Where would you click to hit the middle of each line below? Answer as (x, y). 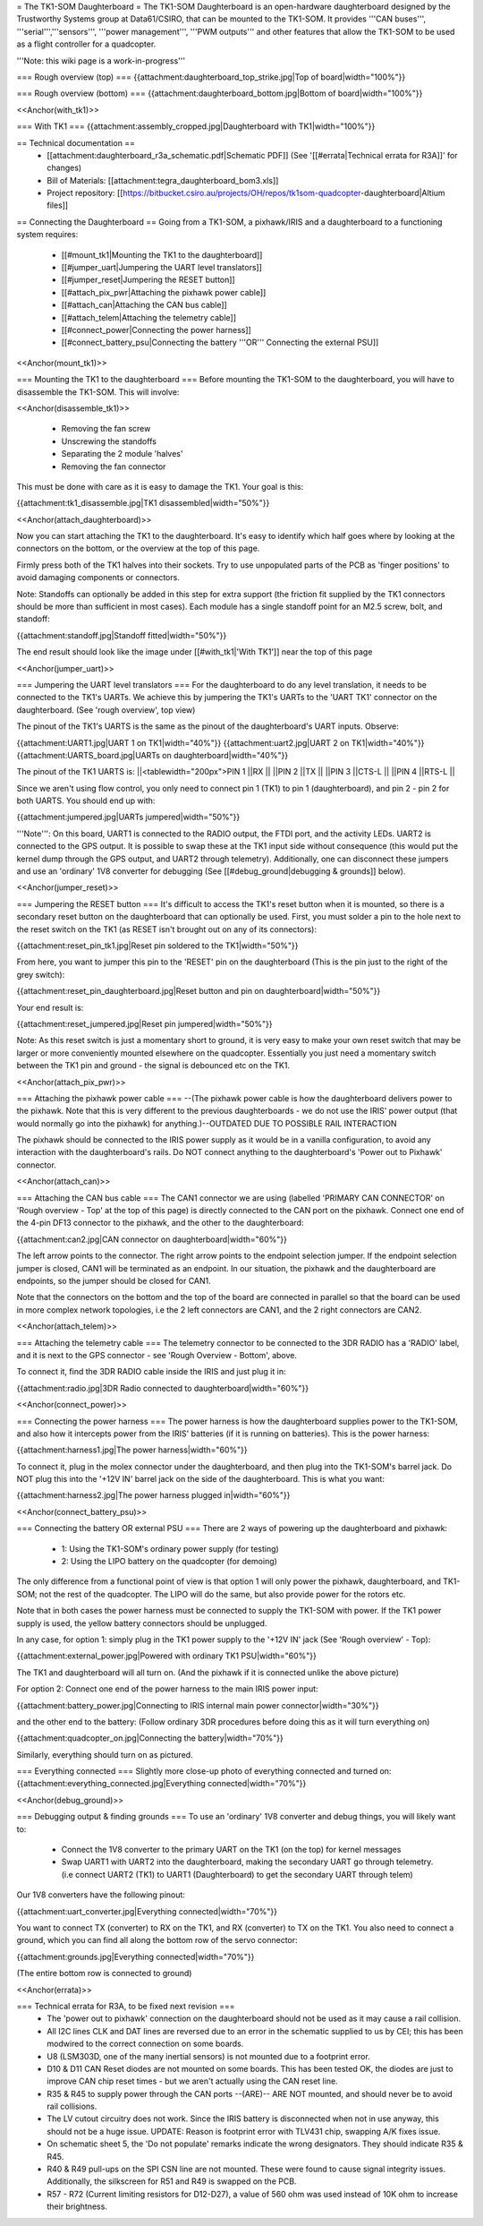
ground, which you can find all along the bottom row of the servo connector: (157, 1940)
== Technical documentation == (76, 142)
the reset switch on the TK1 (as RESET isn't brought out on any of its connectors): (167, 929)
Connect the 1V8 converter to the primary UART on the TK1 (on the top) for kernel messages (231, 1850)
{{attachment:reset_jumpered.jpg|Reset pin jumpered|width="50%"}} (144, 1023)
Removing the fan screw (106, 429)
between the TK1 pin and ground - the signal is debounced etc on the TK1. (153, 1066)
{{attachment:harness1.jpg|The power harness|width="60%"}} (132, 1450)
